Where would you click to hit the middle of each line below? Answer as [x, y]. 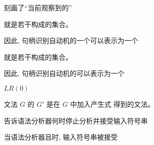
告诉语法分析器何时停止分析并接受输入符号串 [76, 120]
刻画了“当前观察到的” [38, 7]
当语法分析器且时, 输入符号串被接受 [61, 137]
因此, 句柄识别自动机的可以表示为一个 [64, 73]
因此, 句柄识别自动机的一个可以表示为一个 [71, 40]
